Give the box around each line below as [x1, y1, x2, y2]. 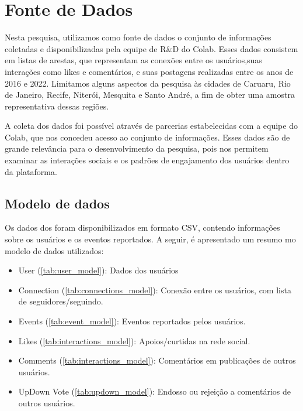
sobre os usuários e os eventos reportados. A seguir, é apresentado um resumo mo [5, 233, 296, 245]
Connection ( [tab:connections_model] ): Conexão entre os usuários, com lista [18, 283, 291, 296]
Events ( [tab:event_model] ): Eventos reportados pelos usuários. [18, 315, 246, 327]
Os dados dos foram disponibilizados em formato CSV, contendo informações [5, 221, 280, 234]
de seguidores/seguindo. [18, 295, 103, 307]
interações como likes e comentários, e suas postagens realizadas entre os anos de [5, 65, 294, 77]
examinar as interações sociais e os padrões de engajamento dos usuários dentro [5, 154, 290, 166]
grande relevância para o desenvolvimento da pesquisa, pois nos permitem [5, 142, 269, 155]
